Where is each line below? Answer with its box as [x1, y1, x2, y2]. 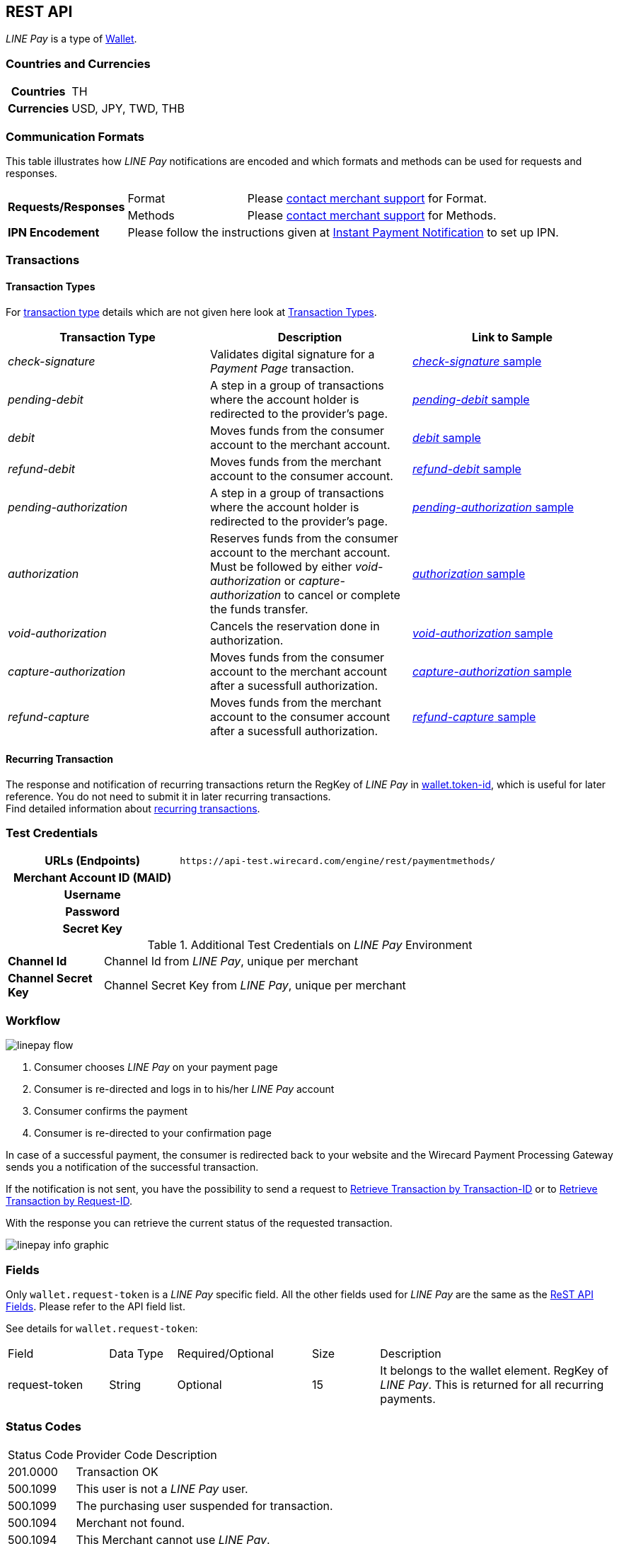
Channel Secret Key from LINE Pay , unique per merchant [103, 978, 406, 993]
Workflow [6, 1013, 61, 1028]
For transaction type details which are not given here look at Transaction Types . [6, 305, 377, 318]
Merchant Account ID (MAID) [13, 870, 172, 885]
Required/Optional [177, 1346, 274, 1361]
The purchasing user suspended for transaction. [76, 1498, 333, 1513]
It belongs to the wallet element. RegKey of [380, 1363, 608, 1378]
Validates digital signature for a [209, 346, 375, 361]
